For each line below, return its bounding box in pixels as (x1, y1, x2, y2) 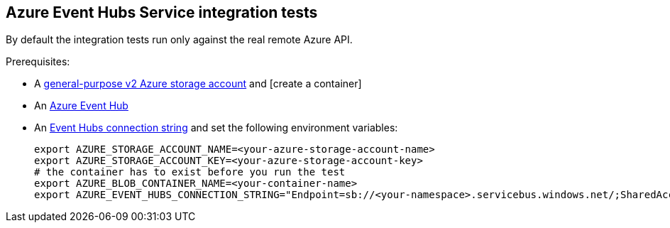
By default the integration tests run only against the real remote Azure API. (6, 33, 353, 46)
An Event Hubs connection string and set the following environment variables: (34, 121, 398, 134)
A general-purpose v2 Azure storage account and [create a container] (34, 77, 362, 90)
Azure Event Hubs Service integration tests (6, 4, 318, 21)
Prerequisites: (6, 55, 70, 68)
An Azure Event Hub (34, 99, 128, 112)
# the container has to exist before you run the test (34, 166, 346, 178)
